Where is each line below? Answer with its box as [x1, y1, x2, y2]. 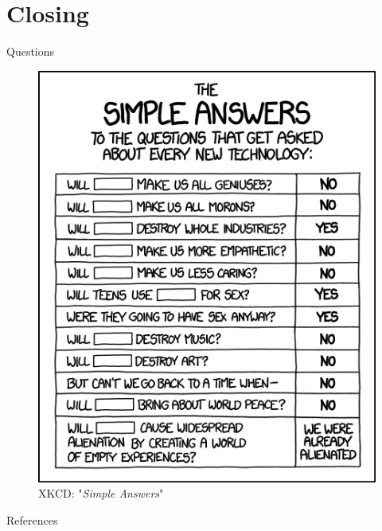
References [6, 511, 58, 528]
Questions [6, 43, 55, 60]
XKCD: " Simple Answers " [38, 485, 164, 502]
